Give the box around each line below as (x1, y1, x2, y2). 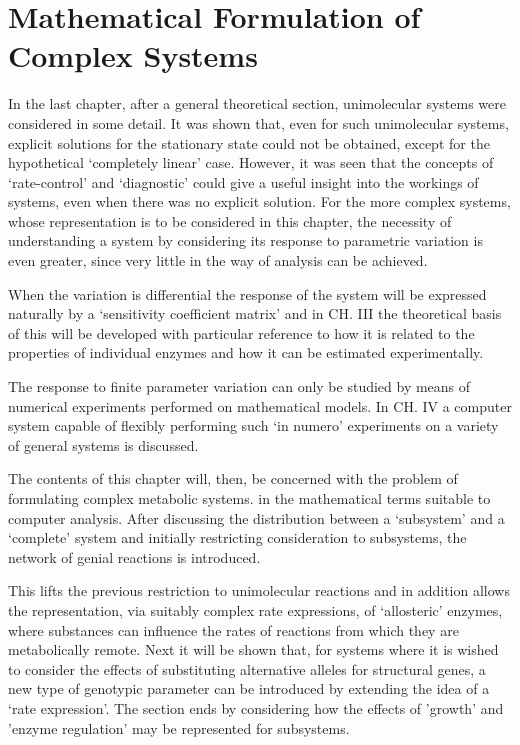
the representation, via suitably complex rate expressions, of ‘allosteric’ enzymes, (8, 599, 503, 620)
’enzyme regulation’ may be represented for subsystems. (8, 717, 350, 738)
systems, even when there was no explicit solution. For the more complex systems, (8, 191, 511, 212)
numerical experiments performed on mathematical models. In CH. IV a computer (8, 395, 512, 416)
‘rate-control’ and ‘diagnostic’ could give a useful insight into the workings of (8, 171, 479, 192)
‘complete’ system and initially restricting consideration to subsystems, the (8, 527, 467, 548)
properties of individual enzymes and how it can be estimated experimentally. (8, 342, 484, 363)
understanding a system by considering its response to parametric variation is (8, 230, 483, 251)
